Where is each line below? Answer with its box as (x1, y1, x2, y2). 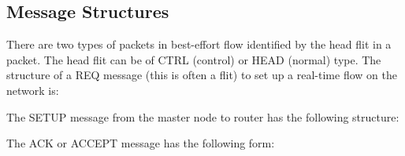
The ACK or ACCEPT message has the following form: (6, 135, 275, 151)
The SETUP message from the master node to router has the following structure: (6, 108, 399, 125)
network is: (6, 82, 59, 98)
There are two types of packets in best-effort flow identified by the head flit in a (6, 36, 392, 53)
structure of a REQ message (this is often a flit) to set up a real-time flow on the (6, 67, 397, 83)
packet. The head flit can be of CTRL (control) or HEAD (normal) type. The (6, 51, 381, 67)
